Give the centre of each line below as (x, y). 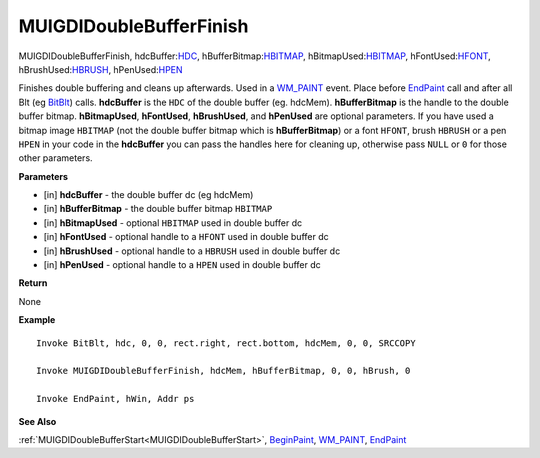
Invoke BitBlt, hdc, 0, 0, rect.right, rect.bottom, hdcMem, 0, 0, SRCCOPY (226, 343)
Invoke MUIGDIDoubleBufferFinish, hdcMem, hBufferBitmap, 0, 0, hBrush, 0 (223, 371)
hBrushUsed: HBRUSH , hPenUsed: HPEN (101, 69)
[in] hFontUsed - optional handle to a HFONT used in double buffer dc (186, 237)
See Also (37, 421)
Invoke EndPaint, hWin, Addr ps (115, 399)
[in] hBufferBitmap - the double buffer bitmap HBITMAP (158, 209)
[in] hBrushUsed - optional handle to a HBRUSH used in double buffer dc (192, 251)
